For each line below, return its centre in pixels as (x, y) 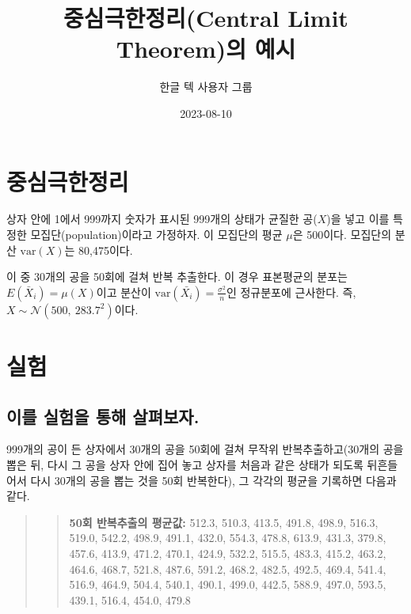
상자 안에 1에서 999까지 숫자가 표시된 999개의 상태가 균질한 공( (162, 219)
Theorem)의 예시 (206, 49)
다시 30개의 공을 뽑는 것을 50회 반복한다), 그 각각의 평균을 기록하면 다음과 (213, 480)
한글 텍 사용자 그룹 (206, 87)
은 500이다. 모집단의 (342, 235)
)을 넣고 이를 (358, 219)
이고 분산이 (124, 292)
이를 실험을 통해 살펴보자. (103, 416)
